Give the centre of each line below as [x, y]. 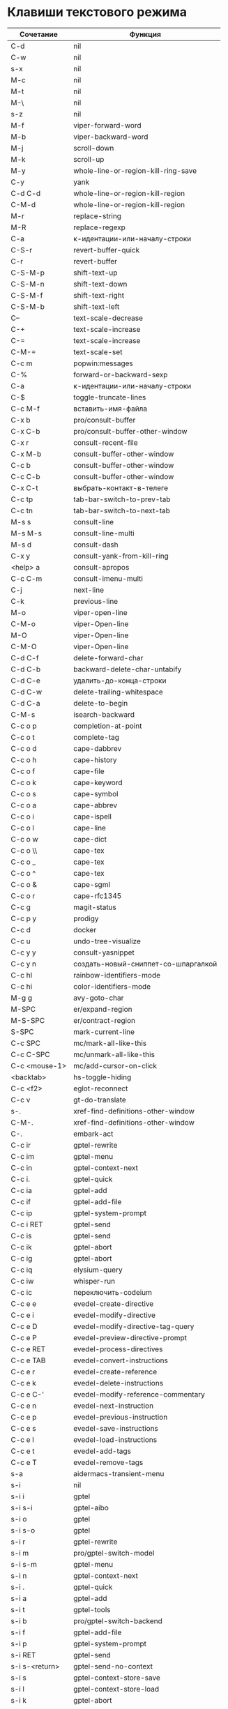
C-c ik [22, 1247]
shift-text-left [96, 306]
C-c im [23, 1156]
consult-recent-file [105, 442]
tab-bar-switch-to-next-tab [122, 510]
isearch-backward [104, 714]
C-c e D [24, 1326]
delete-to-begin [100, 703]
